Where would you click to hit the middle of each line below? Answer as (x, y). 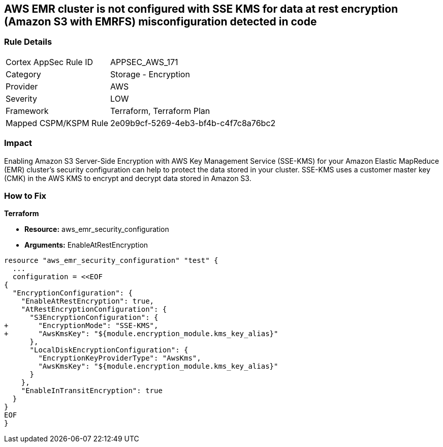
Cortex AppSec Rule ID (50, 62)
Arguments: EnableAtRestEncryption (86, 245)
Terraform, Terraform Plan (160, 111)
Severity (21, 98)
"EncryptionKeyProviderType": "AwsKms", (120, 358)
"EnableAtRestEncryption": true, (88, 301)
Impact (18, 143)
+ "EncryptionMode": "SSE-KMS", (81, 326)
